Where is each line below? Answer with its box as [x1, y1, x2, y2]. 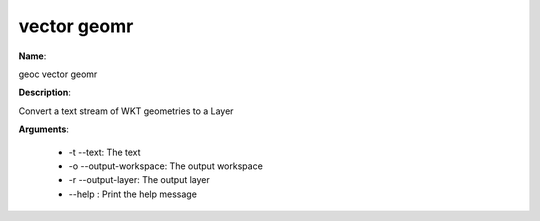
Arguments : [18, 123, 70, 135]
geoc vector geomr [18, 68, 98, 80]
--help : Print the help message [68, 188, 197, 200]
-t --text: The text [68, 146, 141, 158]
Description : [18, 86, 72, 99]
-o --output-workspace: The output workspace [68, 160, 264, 172]
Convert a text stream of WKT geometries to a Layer [18, 105, 234, 117]
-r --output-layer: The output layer [68, 174, 210, 186]
